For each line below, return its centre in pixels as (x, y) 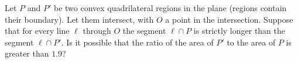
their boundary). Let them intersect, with (79, 19)
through (97, 31)
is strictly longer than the (239, 31)
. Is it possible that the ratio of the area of (137, 42)
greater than (27, 53)
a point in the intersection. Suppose (229, 19)
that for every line (37, 31)
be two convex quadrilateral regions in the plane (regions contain (170, 8)
